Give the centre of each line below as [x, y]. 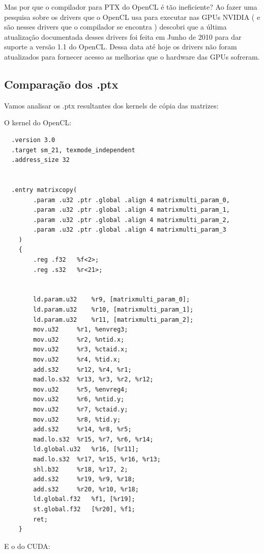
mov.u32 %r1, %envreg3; [81, 330]
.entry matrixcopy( [44, 190]
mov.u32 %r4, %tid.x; [77, 360]
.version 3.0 [33, 140]
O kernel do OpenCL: [38, 122]
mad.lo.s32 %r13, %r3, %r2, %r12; [93, 380]
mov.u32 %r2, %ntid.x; [79, 339]
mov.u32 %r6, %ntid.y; [79, 399]
